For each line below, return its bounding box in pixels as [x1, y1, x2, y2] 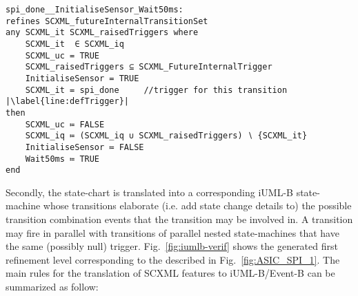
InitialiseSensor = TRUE [25, 73, 139, 83]
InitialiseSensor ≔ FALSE [25, 142, 144, 152]
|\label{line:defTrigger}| [6, 96, 129, 107]
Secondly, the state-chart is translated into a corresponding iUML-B [6, 184, 293, 199]
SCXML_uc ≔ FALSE [25, 119, 105, 129]
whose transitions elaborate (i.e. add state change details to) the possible [43, 198, 352, 213]
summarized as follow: [6, 279, 99, 293]
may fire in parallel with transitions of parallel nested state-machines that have [6, 225, 339, 240]
